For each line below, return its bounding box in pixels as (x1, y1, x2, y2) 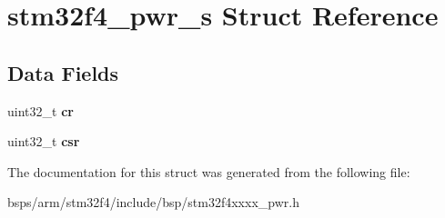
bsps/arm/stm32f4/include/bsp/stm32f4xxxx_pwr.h (7, 193, 299, 212)
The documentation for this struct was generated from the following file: (7, 162, 410, 181)
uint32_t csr (7, 132, 80, 151)
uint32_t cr (7, 101, 74, 120)
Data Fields (7, 58, 119, 86)
